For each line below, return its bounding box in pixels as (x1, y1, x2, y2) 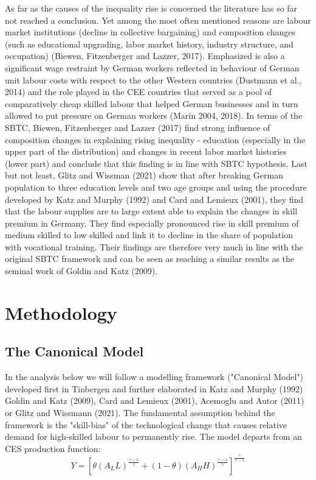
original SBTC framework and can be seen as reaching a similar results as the (5, 252, 295, 265)
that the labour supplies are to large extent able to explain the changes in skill (5, 205, 298, 217)
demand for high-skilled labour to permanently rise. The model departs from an (5, 430, 302, 443)
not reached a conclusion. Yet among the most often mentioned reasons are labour (5, 13, 311, 26)
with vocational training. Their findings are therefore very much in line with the (5, 240, 303, 253)
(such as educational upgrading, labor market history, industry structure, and (5, 37, 294, 50)
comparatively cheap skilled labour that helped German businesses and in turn (5, 97, 298, 110)
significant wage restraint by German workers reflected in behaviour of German (5, 61, 300, 74)
